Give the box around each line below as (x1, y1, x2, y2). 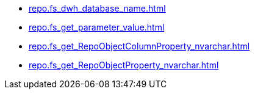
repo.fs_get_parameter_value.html (29, 22, 165, 32)
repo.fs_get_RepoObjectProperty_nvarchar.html (29, 60, 219, 70)
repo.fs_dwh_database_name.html (29, 3, 166, 13)
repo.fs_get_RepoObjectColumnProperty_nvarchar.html (29, 41, 250, 51)
